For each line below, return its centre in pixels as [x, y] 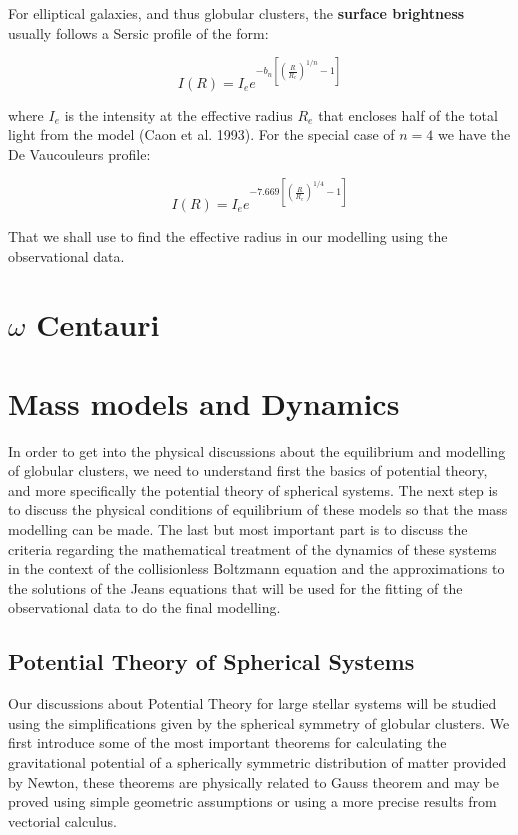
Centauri [98, 324]
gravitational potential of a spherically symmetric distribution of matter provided [257, 761]
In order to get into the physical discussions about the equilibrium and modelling [257, 450]
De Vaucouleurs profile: [79, 153]
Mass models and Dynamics [204, 402]
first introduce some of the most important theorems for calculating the [227, 742]
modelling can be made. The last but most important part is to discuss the [238, 529]
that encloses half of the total [408, 114]
